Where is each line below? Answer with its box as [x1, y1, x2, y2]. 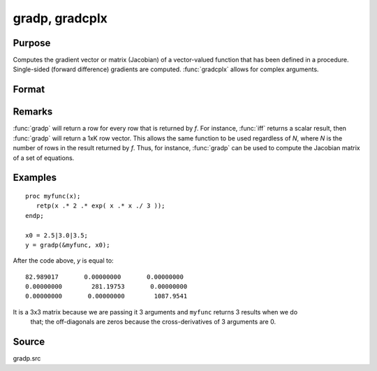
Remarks [13, 106, 53, 118]
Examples [13, 172, 57, 184]
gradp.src [13, 354, 41, 363]
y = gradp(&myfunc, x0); [25, 241, 110, 249]
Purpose [13, 37, 51, 49]
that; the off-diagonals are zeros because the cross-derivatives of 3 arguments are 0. [30, 318, 276, 326]
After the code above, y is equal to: [13, 256, 114, 265]
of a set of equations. [13, 154, 75, 162]
